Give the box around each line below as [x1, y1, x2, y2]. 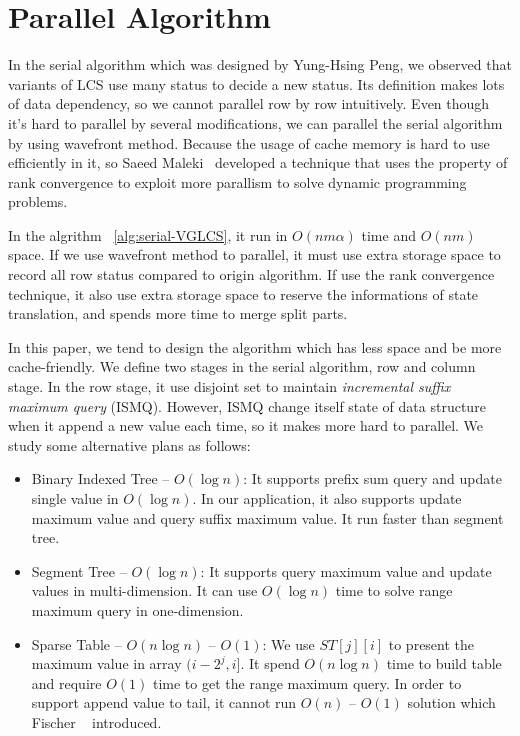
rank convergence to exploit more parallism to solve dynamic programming [8, 171, 467, 192]
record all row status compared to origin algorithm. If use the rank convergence [8, 264, 495, 285]
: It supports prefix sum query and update [243, 468, 502, 489]
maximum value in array [31, 653, 182, 674]
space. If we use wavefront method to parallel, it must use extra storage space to [8, 244, 501, 265]
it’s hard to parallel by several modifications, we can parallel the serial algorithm [8, 112, 503, 133]
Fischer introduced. [31, 711, 162, 732]
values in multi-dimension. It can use [31, 580, 258, 601]
